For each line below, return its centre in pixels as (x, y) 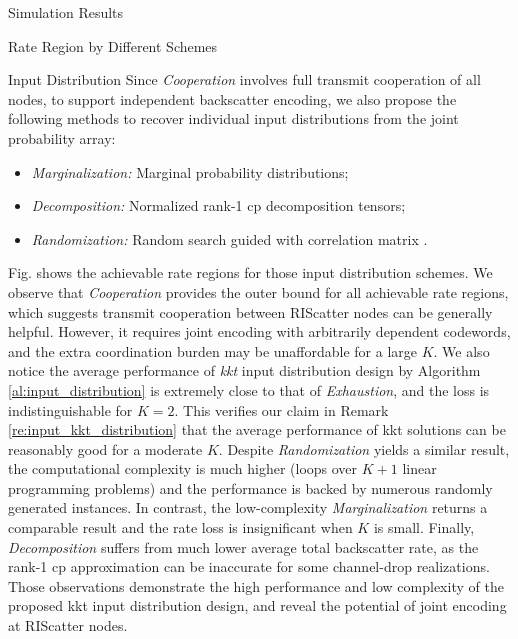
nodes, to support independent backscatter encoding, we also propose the (232, 98)
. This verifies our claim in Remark (281, 409)
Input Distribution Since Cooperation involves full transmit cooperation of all (244, 79)
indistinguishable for (70, 409)
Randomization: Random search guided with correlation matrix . (229, 238)
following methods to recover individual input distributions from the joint (233, 118)
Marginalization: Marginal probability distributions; (190, 171)
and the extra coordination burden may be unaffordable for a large (213, 350)
